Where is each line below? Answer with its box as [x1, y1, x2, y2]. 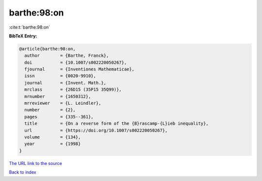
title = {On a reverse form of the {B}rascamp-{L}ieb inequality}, [24, 121, 209, 126]
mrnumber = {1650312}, [24, 94, 91, 99]
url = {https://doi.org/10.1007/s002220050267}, [24, 128, 168, 133]
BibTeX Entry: [9, 33, 37, 39]
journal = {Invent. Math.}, [24, 80, 107, 85]
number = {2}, [24, 107, 76, 113]
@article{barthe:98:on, [19, 46, 76, 51]
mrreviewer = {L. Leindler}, [24, 100, 101, 106]
